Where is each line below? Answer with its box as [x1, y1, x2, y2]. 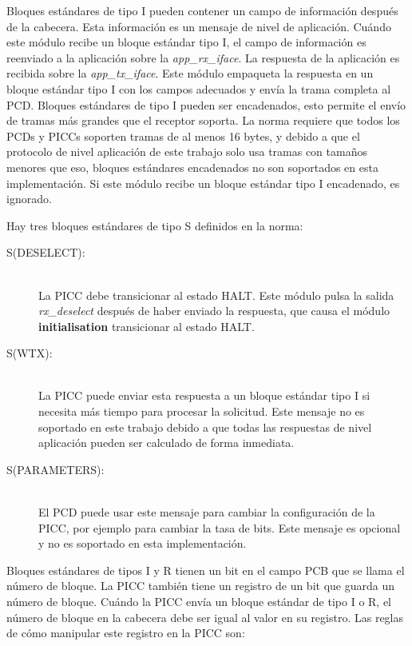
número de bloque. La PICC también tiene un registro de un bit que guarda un [6, 577, 394, 594]
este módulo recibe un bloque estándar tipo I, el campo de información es [6, 34, 366, 50]
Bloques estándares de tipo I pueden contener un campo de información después [6, 2, 398, 18]
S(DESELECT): [6, 244, 85, 261]
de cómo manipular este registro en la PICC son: [6, 624, 245, 641]
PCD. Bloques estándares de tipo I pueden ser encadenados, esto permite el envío [6, 96, 406, 113]
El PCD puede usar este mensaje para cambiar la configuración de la [38, 504, 375, 520]
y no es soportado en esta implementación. [38, 535, 247, 552]
